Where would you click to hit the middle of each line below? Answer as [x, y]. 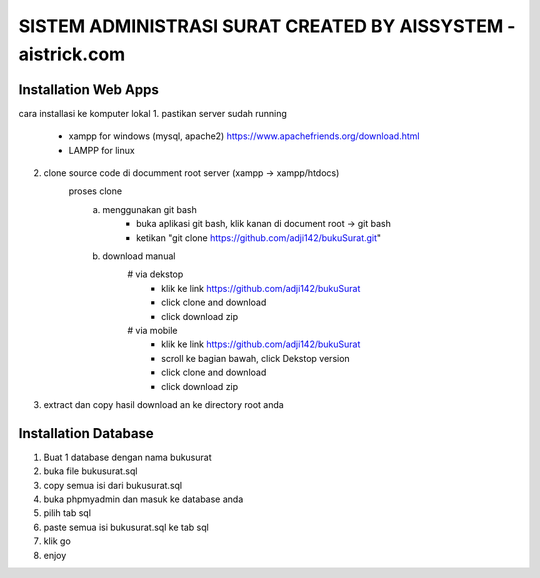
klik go [57, 541]
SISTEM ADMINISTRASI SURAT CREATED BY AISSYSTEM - [267, 26]
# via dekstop [155, 274]
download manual [139, 256]
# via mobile [153, 330]
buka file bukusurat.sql [90, 471]
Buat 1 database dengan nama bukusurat [127, 457]
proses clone [95, 191]
